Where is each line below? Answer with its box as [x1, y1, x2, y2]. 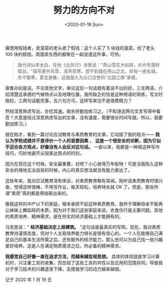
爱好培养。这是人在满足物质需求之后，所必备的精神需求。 [5, 242, 123, 248]
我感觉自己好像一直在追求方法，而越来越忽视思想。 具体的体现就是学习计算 [5, 253, 160, 259]
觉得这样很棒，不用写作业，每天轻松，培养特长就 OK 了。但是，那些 [13, 184, 154, 190]
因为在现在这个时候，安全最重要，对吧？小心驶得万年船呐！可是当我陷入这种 [5, 161, 163, 167]
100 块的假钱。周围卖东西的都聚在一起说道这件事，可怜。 [5, 51, 123, 57]
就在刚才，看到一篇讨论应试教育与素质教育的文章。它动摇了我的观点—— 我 [5, 131, 160, 137]
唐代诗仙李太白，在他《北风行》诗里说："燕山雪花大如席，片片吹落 [17, 62, 156, 68]
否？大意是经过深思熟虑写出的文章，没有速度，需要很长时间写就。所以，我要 [5, 114, 163, 120]
